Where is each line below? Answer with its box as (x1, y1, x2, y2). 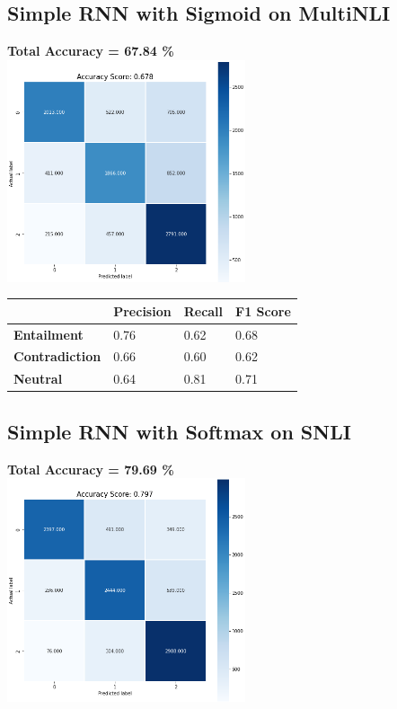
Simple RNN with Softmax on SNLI (7, 417, 351, 445)
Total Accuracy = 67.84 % (7, 41, 174, 60)
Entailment (13, 324, 84, 343)
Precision (113, 301, 172, 320)
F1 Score (235, 301, 291, 320)
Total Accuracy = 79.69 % (7, 459, 174, 478)
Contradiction (13, 347, 101, 366)
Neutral (13, 369, 63, 388)
